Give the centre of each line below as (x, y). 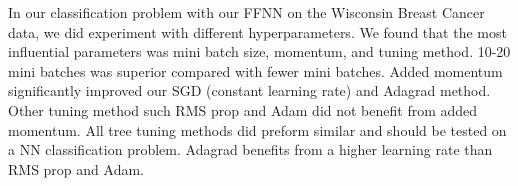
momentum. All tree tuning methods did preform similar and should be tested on (257, 129)
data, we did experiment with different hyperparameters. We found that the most (257, 31)
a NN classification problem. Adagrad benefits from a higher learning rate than (250, 149)
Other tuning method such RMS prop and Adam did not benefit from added (243, 109)
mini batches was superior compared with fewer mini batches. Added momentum (255, 70)
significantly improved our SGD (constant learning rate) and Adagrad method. (249, 90)
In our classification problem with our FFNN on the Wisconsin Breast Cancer (246, 12)
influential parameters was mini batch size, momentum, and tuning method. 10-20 (259, 51)
